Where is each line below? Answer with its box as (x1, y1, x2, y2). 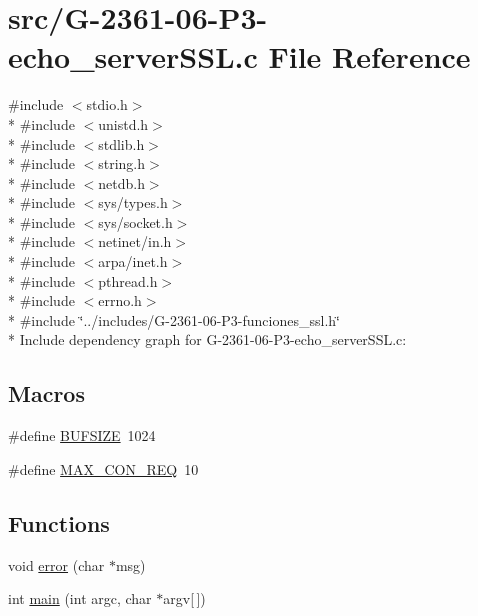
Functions (8, 507, 110, 538)
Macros (8, 378, 85, 409)
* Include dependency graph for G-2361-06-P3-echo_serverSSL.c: (8, 329, 407, 350)
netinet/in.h (98, 231, 172, 252)
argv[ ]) (163, 588, 206, 609)
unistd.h (98, 113, 149, 134)
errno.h (98, 290, 142, 311)
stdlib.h (98, 133, 145, 154)
